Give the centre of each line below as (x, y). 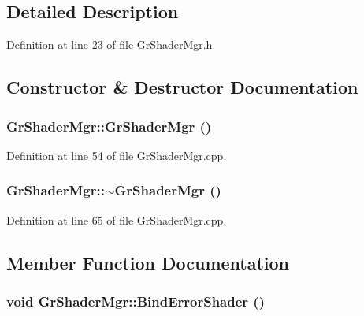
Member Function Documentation (148, 262)
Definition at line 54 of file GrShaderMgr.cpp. (117, 155)
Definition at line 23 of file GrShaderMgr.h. (111, 45)
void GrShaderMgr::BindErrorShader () (136, 301)
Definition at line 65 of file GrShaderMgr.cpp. (117, 219)
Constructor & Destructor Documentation (182, 87)
